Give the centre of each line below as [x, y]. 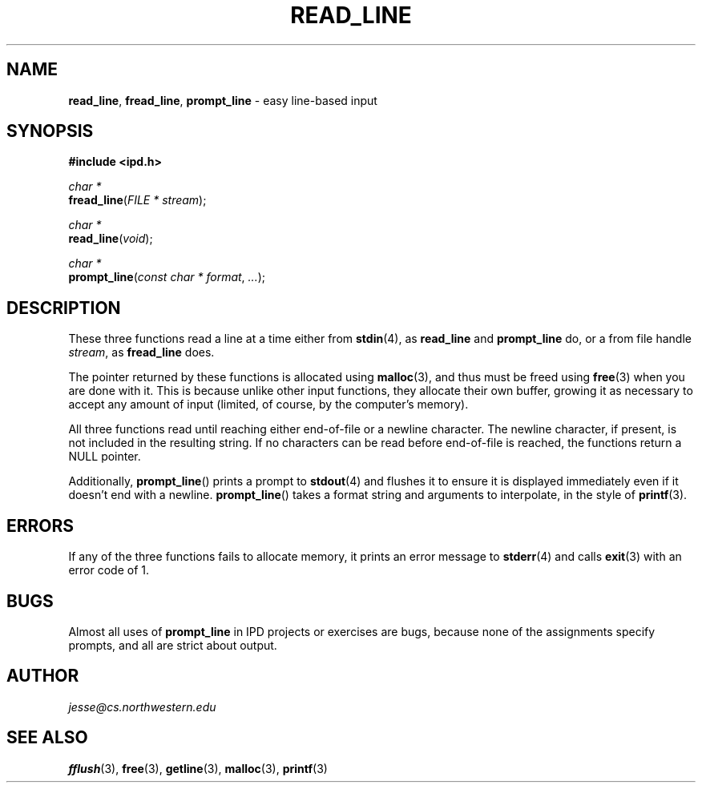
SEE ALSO [47, 738]
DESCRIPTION [64, 308]
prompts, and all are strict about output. [173, 645]
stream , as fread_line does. [141, 352]
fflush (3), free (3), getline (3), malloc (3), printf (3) [198, 768]
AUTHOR [43, 676]
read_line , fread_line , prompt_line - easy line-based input [223, 100]
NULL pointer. [105, 457]
